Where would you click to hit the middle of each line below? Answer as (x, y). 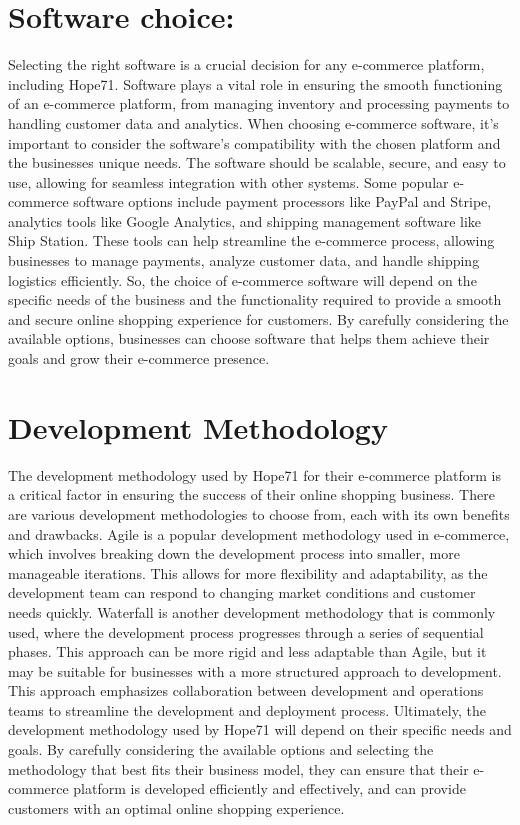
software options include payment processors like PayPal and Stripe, (282, 201)
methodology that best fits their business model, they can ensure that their (238, 768)
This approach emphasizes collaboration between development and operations (246, 690)
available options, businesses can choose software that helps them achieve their (249, 338)
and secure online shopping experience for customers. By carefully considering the (258, 318)
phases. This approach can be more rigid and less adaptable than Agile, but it (247, 651)
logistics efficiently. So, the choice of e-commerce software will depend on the (242, 279)
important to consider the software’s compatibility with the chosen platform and (254, 142)
